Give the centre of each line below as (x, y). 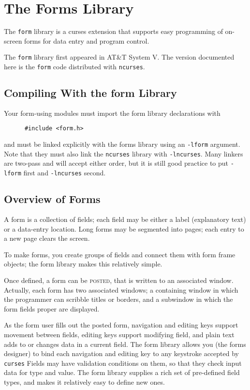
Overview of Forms (52, 199)
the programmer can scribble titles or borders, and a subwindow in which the (118, 299)
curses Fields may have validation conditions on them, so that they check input (123, 363)
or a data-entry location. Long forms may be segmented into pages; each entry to (124, 228)
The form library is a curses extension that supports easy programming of (113, 31)
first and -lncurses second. (65, 173)
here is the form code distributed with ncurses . (74, 67)
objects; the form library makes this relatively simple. (83, 264)
